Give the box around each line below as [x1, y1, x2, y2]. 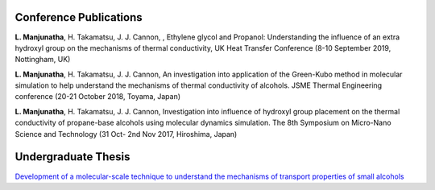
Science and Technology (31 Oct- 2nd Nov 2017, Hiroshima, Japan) [14, 129, 238, 138]
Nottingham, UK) [14, 55, 71, 64]
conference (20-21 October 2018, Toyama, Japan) [14, 92, 181, 101]
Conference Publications [14, 10, 143, 24]
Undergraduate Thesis [14, 150, 130, 164]
